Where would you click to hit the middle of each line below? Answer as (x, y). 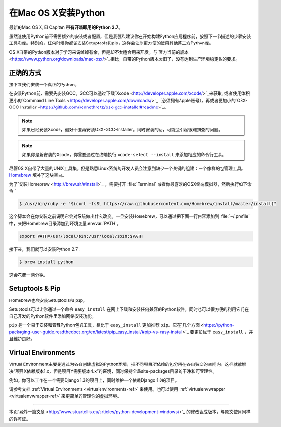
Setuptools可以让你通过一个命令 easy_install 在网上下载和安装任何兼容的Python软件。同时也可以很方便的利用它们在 (129, 309)
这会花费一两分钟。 (28, 275)
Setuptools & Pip (35, 288)
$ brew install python (46, 262)
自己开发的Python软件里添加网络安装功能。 (52, 316)
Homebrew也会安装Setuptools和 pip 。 (48, 300)
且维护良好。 (22, 339)
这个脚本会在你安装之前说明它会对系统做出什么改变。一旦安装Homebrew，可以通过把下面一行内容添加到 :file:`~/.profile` (130, 216)
